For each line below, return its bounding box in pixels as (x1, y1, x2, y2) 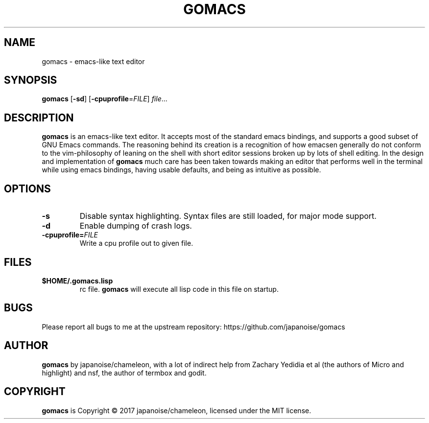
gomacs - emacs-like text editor (42, 57, 145, 66)
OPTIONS (4, 182, 51, 195)
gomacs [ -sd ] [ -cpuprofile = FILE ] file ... (42, 94, 167, 103)
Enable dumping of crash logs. (79, 221, 192, 231)
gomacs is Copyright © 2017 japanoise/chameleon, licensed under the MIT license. (42, 406, 311, 415)
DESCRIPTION (4, 111, 74, 124)
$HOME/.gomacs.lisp (42, 276, 113, 285)
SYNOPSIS (4, 74, 57, 87)
